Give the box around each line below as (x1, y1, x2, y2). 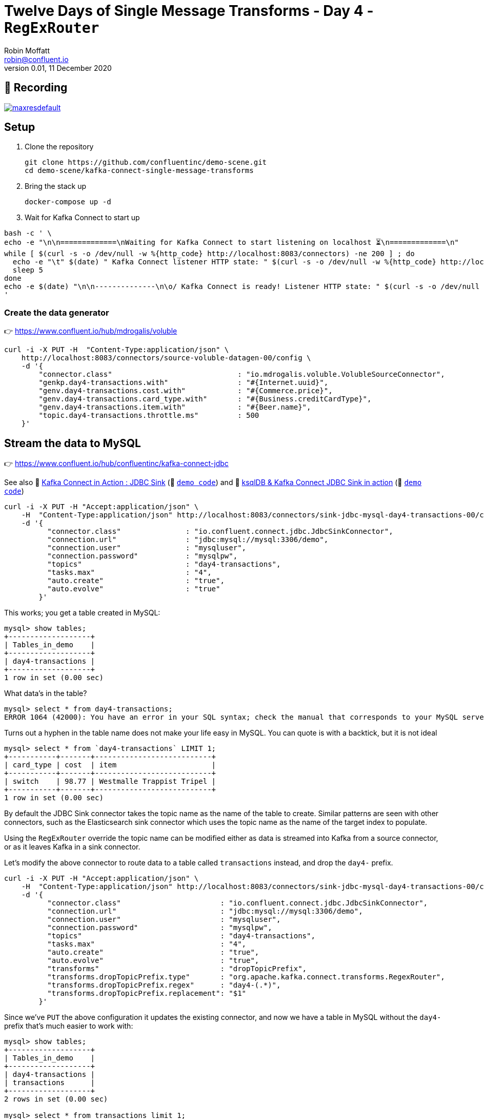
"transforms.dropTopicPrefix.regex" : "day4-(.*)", (47, 981, 281, 990)
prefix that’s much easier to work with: (4, 1021, 133, 1031)
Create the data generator (4, 307, 109, 318)
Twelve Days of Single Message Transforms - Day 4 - (4, 2, 374, 20)
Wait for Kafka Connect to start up (25, 213, 140, 222)
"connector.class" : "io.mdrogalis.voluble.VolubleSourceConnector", (38, 370, 445, 379)
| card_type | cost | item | (4, 761, 216, 769)
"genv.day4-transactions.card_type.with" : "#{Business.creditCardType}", (38, 395, 372, 403)
